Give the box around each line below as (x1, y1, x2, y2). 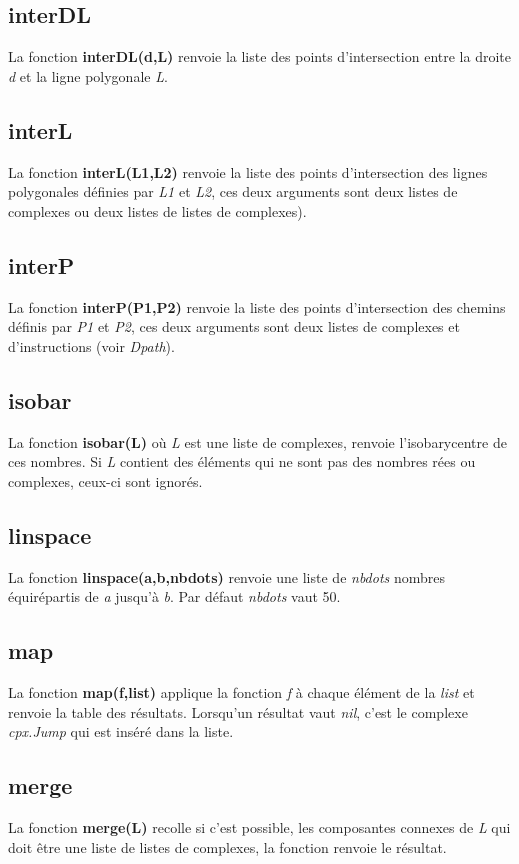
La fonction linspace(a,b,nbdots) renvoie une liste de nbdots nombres (8, 566, 446, 587)
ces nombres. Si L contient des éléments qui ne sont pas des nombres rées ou (8, 451, 476, 472)
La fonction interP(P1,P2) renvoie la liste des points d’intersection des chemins (8, 296, 506, 317)
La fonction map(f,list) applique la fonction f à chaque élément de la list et (8, 681, 475, 702)
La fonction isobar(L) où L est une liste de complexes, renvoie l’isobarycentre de (8, 431, 507, 452)
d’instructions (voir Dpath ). (8, 335, 175, 356)
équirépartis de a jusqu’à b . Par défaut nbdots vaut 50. (8, 586, 341, 607)
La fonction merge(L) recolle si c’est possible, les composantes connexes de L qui (8, 816, 511, 837)
